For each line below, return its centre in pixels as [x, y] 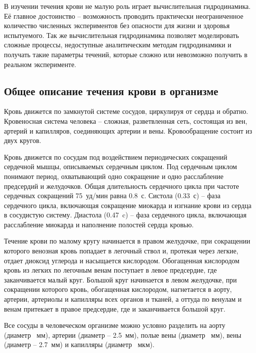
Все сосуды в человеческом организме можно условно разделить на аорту [115, 325]
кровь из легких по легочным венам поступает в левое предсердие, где [110, 270]
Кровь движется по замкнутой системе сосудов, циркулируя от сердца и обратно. [126, 111]
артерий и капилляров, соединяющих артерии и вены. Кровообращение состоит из [128, 130]
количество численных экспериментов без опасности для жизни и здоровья [117, 25]
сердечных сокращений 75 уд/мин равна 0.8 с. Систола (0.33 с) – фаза [112, 195]
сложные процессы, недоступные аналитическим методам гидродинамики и [118, 45]
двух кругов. [23, 140]
